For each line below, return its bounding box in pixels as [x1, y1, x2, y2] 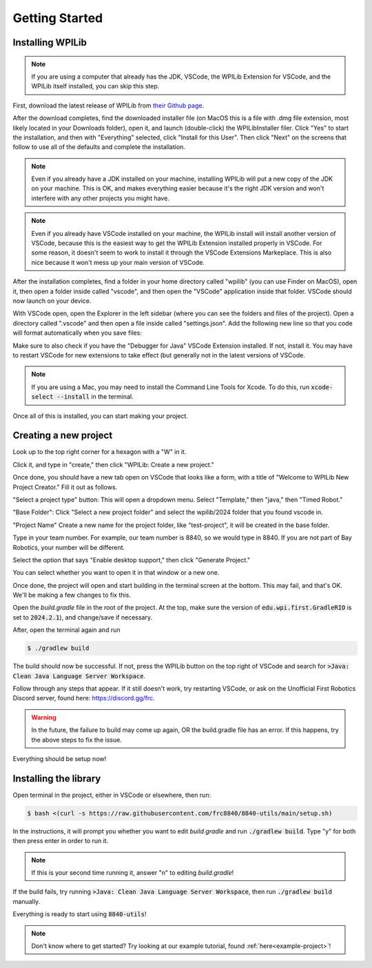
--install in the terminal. [56, 393, 134, 401]
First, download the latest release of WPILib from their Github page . [12, 101, 205, 110]
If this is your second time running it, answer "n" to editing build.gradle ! [31, 869, 234, 877]
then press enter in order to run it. [12, 837, 109, 845]
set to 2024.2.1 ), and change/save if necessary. [12, 613, 153, 621]
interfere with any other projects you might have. [31, 194, 170, 202]
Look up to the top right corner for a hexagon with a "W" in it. [12, 448, 187, 456]
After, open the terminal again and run [12, 626, 121, 634]
